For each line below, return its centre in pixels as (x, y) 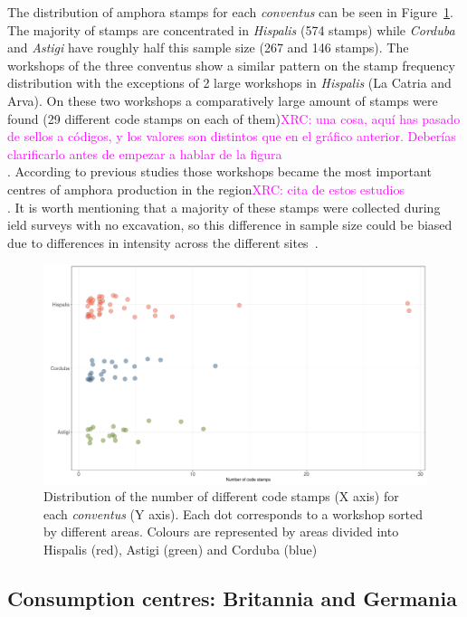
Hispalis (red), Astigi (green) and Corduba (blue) (181, 549)
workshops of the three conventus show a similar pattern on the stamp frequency (231, 65)
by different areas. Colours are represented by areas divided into (221, 532)
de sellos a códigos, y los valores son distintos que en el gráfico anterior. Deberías (232, 136)
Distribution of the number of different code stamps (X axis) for (221, 496)
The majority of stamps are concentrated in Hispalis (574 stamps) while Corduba (231, 29)
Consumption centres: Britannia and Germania (232, 598)
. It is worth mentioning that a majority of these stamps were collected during (224, 207)
